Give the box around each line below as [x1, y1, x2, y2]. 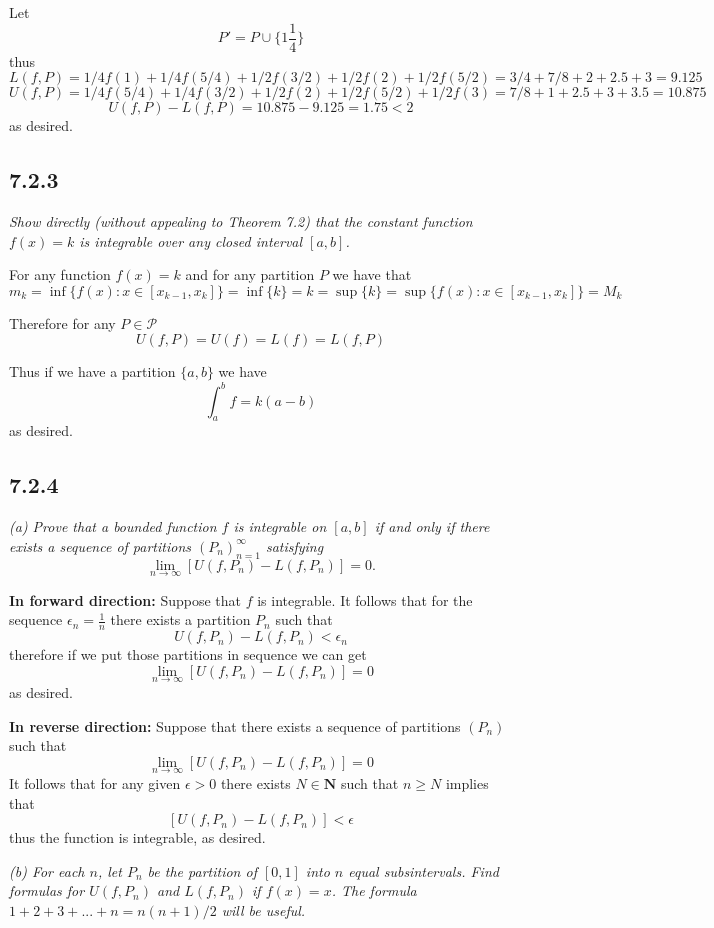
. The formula [331, 880, 417, 901]
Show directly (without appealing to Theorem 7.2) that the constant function [9, 211, 473, 232]
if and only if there [374, 516, 490, 537]
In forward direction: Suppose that [9, 589, 241, 610]
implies [445, 772, 489, 793]
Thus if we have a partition [9, 361, 176, 382]
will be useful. [221, 899, 306, 920]
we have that [332, 264, 412, 285]
